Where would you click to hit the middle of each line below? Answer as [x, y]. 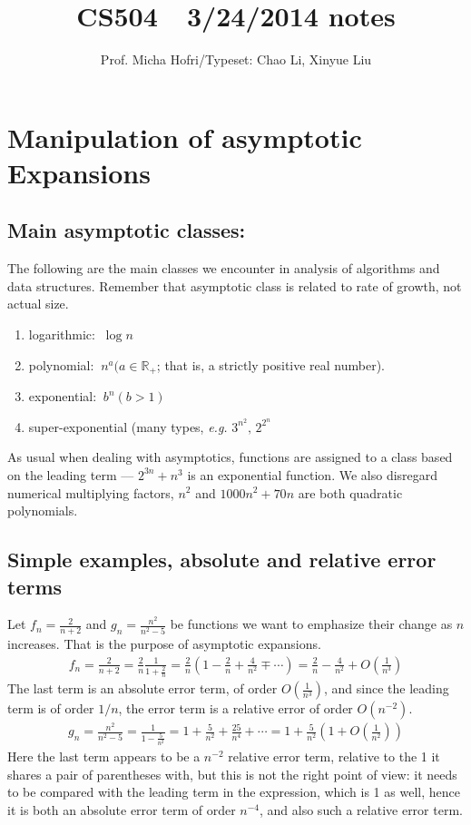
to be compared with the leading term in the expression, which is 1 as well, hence [234, 792]
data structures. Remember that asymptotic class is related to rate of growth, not [235, 285]
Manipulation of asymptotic [185, 137]
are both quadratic [350, 492]
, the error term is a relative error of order [235, 708]
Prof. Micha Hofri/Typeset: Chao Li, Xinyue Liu [236, 59]
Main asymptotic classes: [127, 230]
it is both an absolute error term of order [122, 809]
